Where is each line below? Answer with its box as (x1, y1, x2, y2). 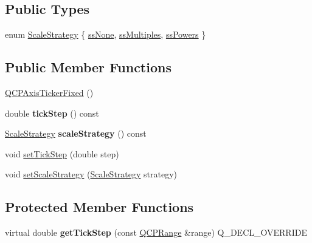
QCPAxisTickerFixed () (5, 86, 94, 98)
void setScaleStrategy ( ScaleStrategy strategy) (5, 168, 178, 180)
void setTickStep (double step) (5, 147, 119, 160)
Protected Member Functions (5, 197, 194, 216)
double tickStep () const (5, 106, 99, 119)
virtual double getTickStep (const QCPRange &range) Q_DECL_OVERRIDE (5, 226, 307, 239)
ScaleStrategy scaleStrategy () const (5, 127, 147, 140)
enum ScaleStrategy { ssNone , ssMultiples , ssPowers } (5, 28, 206, 41)
